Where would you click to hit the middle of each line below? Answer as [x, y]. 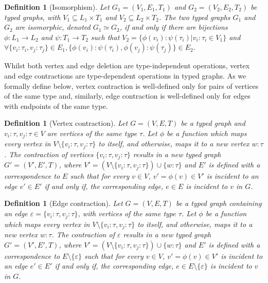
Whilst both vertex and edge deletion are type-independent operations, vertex [127, 65]
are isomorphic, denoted [53, 27]
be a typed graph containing [219, 203]
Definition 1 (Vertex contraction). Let [66, 123]
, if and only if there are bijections [174, 27]
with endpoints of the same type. [56, 106]
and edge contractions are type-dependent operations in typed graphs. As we [125, 75]
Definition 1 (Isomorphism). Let [57, 7]
